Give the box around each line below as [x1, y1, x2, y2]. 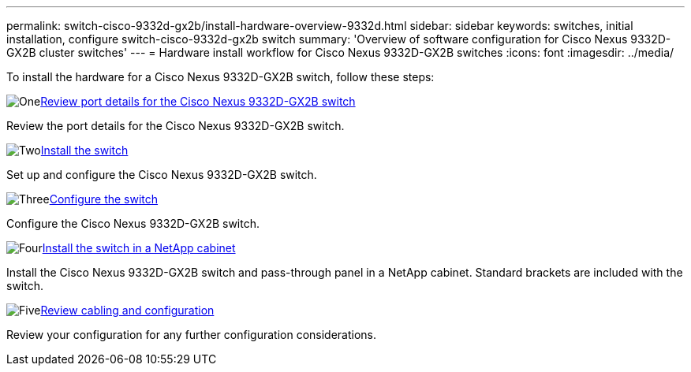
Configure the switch [49, 192, 159, 206]
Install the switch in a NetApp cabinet [42, 241, 236, 255]
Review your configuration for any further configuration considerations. [6, 328, 376, 341]
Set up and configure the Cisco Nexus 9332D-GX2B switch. [6, 168, 317, 181]
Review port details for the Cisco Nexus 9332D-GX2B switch [40, 95, 356, 108]
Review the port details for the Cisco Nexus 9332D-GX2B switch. [6, 119, 345, 132]
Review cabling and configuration [40, 303, 215, 317]
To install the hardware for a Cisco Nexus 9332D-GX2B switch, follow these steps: [6, 70, 435, 84]
